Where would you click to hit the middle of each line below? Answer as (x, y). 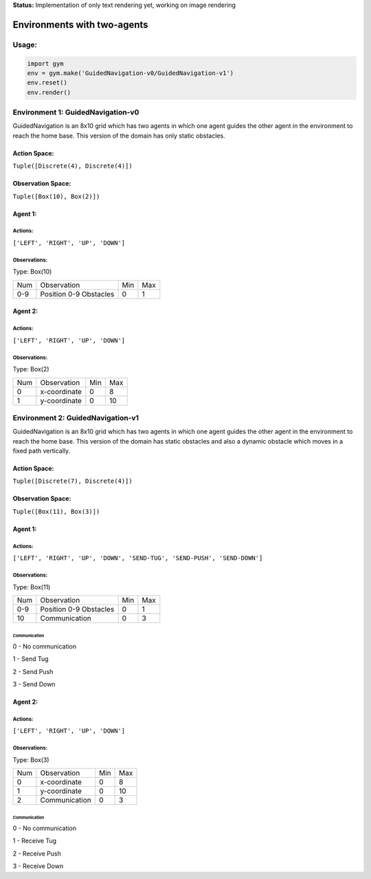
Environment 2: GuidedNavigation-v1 (76, 417)
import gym (45, 63)
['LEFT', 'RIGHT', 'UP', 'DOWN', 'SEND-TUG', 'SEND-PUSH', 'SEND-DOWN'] (138, 558)
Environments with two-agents (80, 24)
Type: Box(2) (31, 369)
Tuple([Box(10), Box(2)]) (56, 196)
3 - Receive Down (38, 866)
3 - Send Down (34, 684)
